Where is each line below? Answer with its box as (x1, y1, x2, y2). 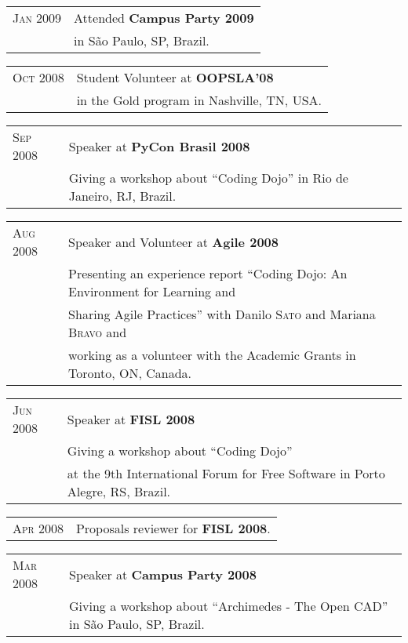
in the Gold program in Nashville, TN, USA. (76, 91, 322, 109)
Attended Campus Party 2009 (74, 9, 254, 27)
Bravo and (68, 323, 127, 341)
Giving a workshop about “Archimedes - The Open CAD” (69, 597, 388, 615)
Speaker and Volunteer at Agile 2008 (68, 232, 279, 251)
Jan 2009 (13, 9, 62, 27)
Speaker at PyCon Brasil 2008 (68, 136, 250, 155)
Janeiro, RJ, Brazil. (68, 187, 177, 205)
